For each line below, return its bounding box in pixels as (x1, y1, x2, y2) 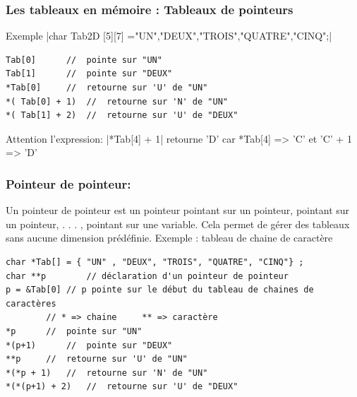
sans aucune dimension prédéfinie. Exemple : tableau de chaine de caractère (6, 230, 333, 245)
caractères (6, 298, 56, 309)
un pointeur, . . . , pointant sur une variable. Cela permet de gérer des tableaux (6, 216, 350, 231)
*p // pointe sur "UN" (6, 326, 143, 336)
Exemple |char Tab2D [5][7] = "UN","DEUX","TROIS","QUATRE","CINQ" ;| (6, 28, 332, 43)
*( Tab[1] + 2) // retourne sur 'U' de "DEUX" (6, 110, 238, 121)
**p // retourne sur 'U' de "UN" (6, 354, 188, 365)
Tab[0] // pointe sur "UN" (6, 54, 162, 65)
